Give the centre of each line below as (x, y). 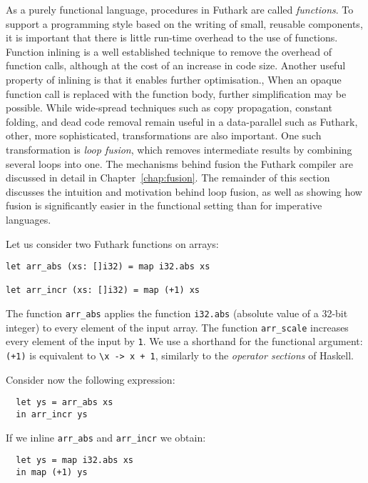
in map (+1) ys (52, 472)
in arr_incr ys (52, 414)
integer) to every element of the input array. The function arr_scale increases (177, 327)
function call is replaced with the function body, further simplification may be (176, 93)
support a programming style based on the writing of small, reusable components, (184, 23)
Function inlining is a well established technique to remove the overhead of (169, 51)
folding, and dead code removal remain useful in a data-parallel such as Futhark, (182, 121)
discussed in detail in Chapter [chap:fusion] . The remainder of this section (168, 178)
